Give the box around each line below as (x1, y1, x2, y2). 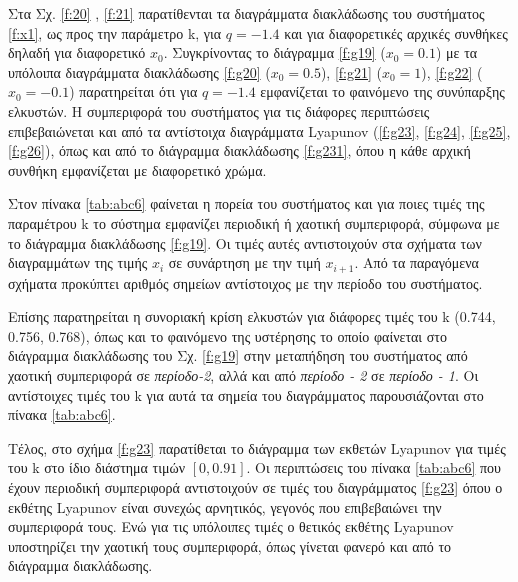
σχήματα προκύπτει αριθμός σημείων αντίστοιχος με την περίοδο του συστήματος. (8, 272, 483, 293)
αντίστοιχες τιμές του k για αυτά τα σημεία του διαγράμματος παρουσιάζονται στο (8, 384, 484, 405)
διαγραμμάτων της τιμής (8, 252, 148, 273)
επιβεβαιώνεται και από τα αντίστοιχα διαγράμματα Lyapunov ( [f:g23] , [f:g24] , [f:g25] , (8, 120, 511, 141)
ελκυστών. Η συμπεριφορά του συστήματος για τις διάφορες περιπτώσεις (8, 100, 430, 121)
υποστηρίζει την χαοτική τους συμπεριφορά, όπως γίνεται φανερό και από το (8, 535, 452, 556)
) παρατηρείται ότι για (69, 81, 198, 102)
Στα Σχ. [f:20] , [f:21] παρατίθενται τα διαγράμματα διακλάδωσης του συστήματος (8, 3, 485, 23)
